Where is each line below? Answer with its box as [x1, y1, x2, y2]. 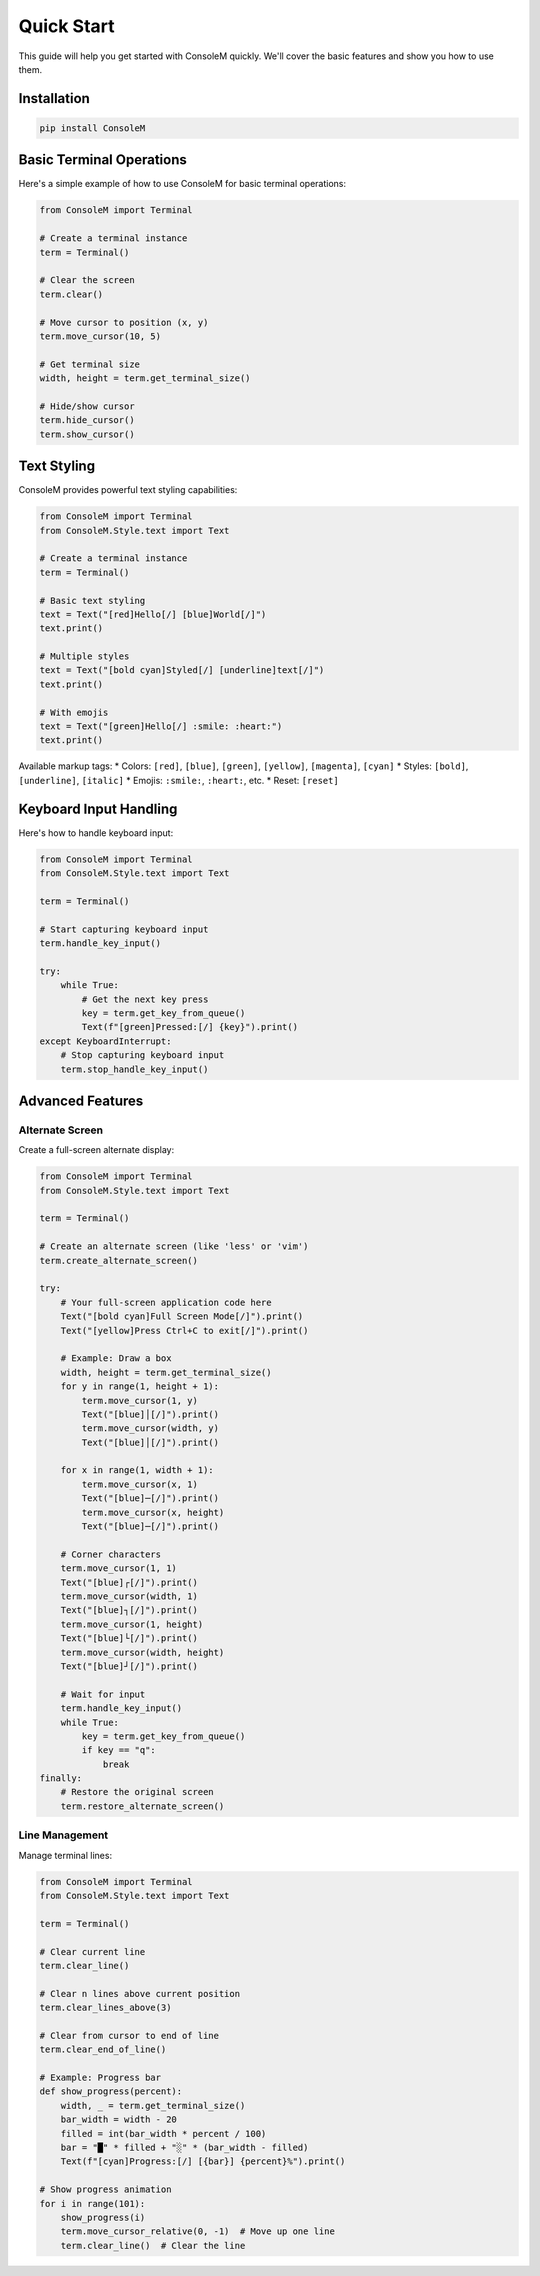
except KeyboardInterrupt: [39, 1035, 172, 1047]
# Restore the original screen [60, 1786, 214, 1798]
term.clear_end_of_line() [39, 2044, 167, 2055]
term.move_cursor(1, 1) [60, 1563, 177, 1574]
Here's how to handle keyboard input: [18, 826, 174, 839]
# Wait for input [60, 1688, 146, 1700]
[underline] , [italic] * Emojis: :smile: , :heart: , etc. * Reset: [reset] [18, 774, 339, 786]
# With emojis [39, 706, 109, 718]
